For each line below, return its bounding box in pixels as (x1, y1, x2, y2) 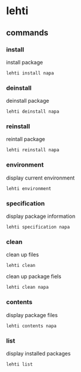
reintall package (6, 136, 46, 143)
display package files (6, 311, 58, 318)
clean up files (6, 251, 40, 258)
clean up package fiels (6, 273, 61, 280)
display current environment (6, 174, 75, 181)
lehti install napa (6, 70, 54, 76)
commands (6, 28, 48, 38)
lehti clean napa (6, 285, 49, 291)
